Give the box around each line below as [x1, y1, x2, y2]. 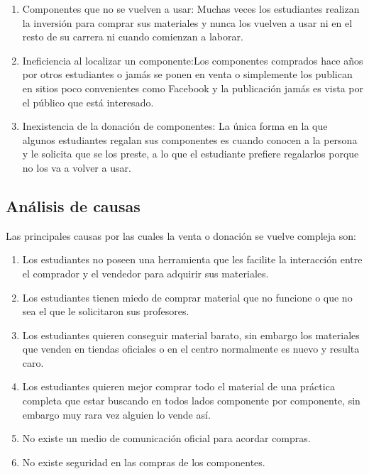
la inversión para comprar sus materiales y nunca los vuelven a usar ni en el [22, 15, 353, 30]
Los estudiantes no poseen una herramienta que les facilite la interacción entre [22, 252, 363, 267]
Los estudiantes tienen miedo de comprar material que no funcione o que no [22, 290, 353, 304]
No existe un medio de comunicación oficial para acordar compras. [22, 431, 311, 446]
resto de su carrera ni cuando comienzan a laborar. [22, 29, 243, 44]
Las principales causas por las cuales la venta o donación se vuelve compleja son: [6, 228, 356, 243]
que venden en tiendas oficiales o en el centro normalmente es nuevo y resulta [22, 341, 360, 356]
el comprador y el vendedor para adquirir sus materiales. [22, 265, 269, 280]
